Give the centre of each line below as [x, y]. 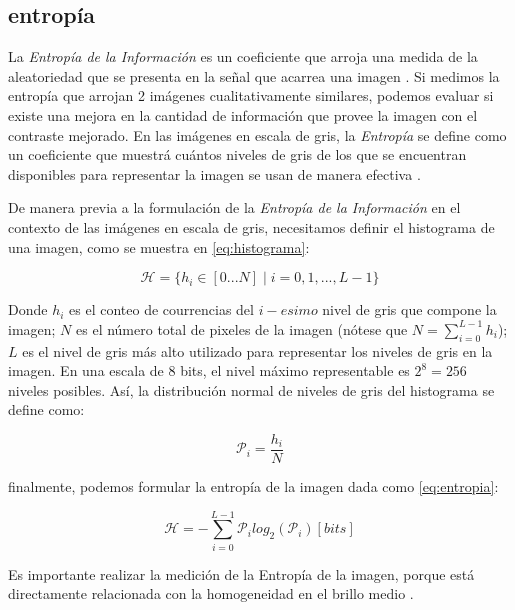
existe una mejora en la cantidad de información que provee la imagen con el [243, 114]
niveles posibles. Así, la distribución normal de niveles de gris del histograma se [251, 389]
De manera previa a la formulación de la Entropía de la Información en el [234, 207]
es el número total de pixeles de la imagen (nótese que [242, 328]
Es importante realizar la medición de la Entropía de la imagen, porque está [241, 573]
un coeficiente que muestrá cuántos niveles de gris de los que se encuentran [237, 154]
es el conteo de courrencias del [161, 309]
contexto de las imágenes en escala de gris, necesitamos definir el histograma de [251, 226]
